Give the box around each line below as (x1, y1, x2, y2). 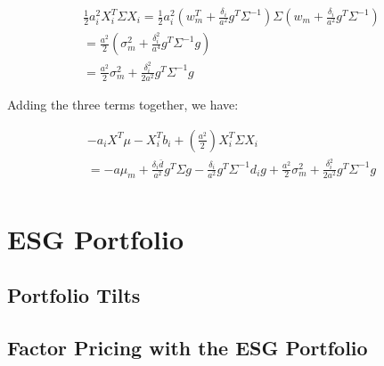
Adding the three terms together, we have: (7, 95, 239, 114)
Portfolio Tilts (7, 281, 141, 309)
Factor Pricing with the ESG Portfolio (7, 334, 368, 362)
